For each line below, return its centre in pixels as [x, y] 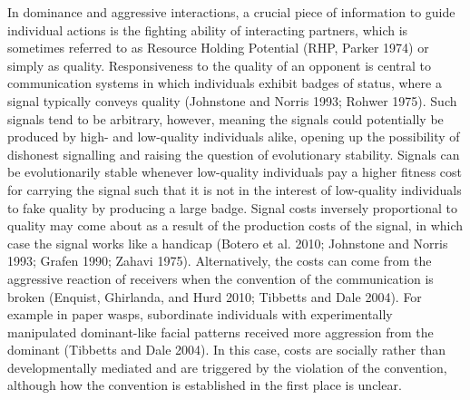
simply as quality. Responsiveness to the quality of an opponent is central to [220, 65]
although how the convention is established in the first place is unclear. [205, 385]
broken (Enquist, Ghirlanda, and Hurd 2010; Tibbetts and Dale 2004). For [215, 296]
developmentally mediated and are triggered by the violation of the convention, [227, 367]
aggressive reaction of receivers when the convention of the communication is [220, 278]
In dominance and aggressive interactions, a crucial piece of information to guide [231, 12]
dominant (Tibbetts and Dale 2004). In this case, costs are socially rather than [226, 350]
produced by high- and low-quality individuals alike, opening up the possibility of [234, 137]
